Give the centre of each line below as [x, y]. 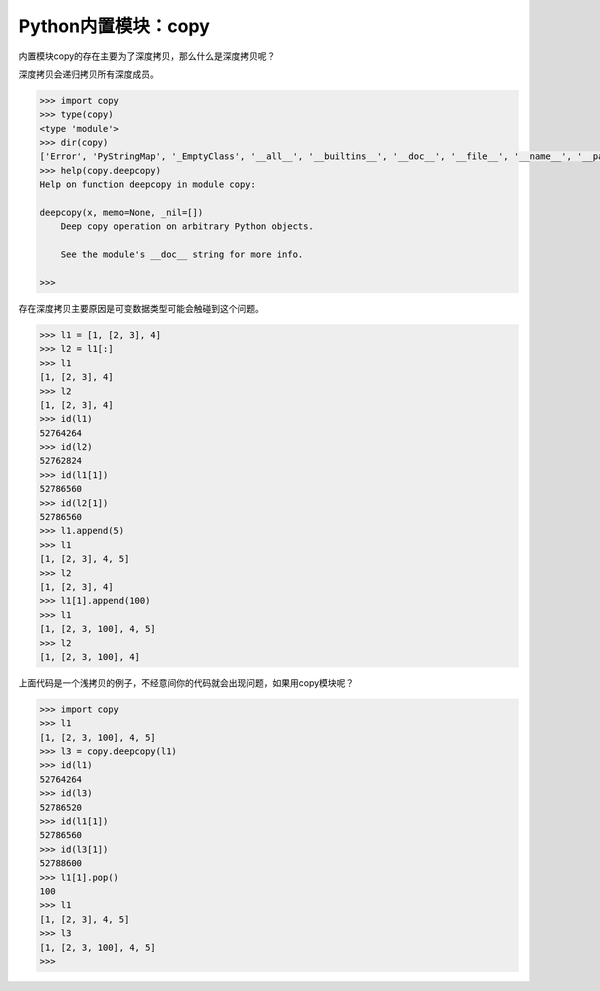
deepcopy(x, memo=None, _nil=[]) [121, 213]
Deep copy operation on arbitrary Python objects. [187, 226]
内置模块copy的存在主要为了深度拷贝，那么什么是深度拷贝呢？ [147, 56]
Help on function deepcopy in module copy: [148, 184]
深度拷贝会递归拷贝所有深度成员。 [88, 74]
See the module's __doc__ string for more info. [182, 254]
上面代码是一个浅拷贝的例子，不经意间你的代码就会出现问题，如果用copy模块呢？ [186, 682]
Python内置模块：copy [114, 26]
